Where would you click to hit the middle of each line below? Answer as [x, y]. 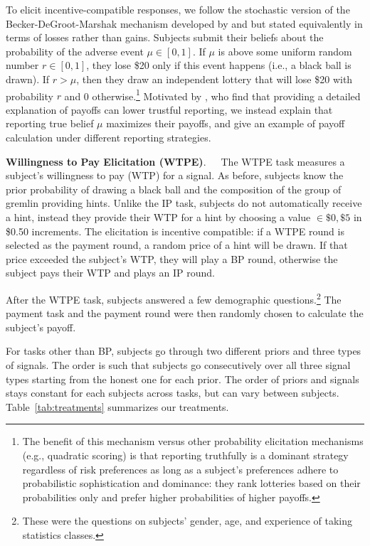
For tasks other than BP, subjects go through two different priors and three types [184, 351]
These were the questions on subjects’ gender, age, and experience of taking [187, 521]
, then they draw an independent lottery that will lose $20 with [215, 79]
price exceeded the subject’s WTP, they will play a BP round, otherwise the [172, 258]
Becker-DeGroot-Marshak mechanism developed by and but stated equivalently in [184, 23]
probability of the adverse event [75, 51]
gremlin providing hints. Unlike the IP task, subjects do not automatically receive [184, 203]
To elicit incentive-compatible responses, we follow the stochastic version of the [178, 9]
